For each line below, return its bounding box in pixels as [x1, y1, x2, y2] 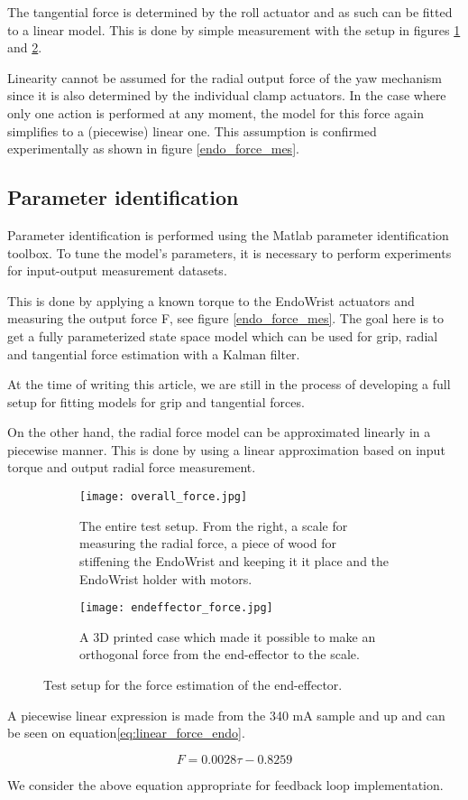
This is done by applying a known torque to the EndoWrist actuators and [7, 291, 415, 310]
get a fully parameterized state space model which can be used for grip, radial [7, 326, 438, 345]
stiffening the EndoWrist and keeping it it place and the [79, 551, 390, 570]
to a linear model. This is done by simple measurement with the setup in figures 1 [7, 20, 461, 39]
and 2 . [7, 38, 42, 57]
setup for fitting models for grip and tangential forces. [7, 392, 305, 411]
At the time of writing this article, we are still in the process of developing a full [7, 375, 451, 394]
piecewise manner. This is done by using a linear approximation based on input [7, 440, 445, 459]
